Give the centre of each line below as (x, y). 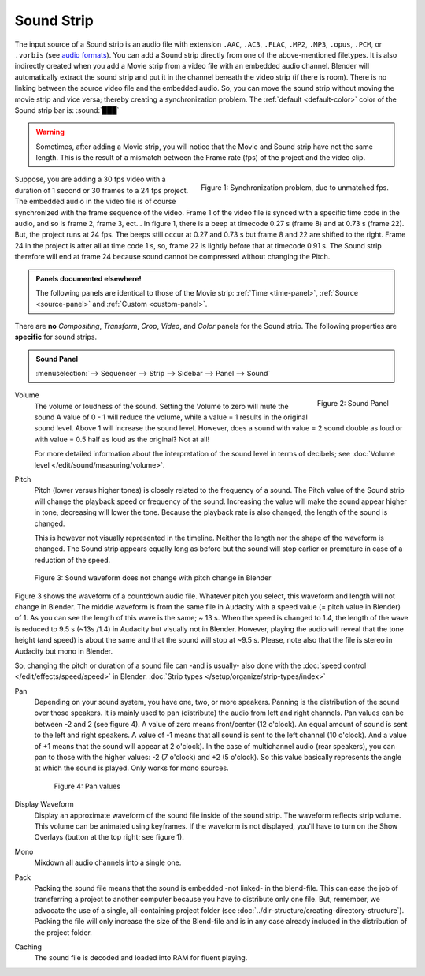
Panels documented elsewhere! (89, 278)
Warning (50, 132)
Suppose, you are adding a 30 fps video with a (90, 179)
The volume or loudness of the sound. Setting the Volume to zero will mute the (161, 406)
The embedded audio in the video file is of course (95, 202)
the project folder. (63, 932)
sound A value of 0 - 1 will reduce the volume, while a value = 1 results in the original (171, 417)
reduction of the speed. (72, 560)
